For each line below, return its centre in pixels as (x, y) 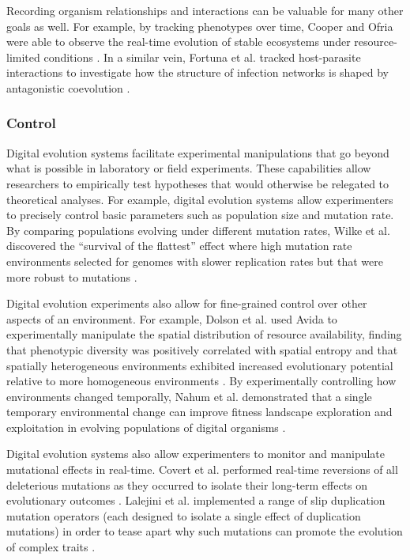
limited (23, 57)
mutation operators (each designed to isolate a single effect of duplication (184, 515)
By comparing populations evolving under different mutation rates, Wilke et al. (198, 230)
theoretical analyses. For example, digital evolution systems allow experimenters (200, 199)
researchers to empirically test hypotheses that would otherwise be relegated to (198, 183)
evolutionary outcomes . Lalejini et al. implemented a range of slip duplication (196, 500)
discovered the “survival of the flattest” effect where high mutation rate (179, 246)
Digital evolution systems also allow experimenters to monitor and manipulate (196, 454)
